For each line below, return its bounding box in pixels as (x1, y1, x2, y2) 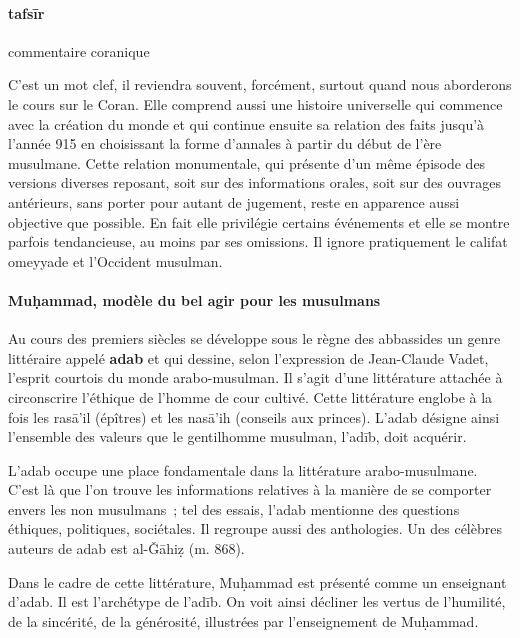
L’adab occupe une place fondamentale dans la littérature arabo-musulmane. (8, 459, 478, 480)
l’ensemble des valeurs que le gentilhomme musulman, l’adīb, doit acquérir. (8, 426, 467, 447)
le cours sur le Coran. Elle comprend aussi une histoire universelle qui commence (8, 93, 503, 114)
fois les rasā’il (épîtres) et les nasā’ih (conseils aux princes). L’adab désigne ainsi (8, 406, 500, 427)
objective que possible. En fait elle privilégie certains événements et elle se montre (8, 211, 510, 232)
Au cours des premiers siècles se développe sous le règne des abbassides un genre (8, 328, 501, 349)
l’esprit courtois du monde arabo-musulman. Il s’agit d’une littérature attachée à (8, 367, 503, 388)
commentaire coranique (8, 40, 150, 61)
